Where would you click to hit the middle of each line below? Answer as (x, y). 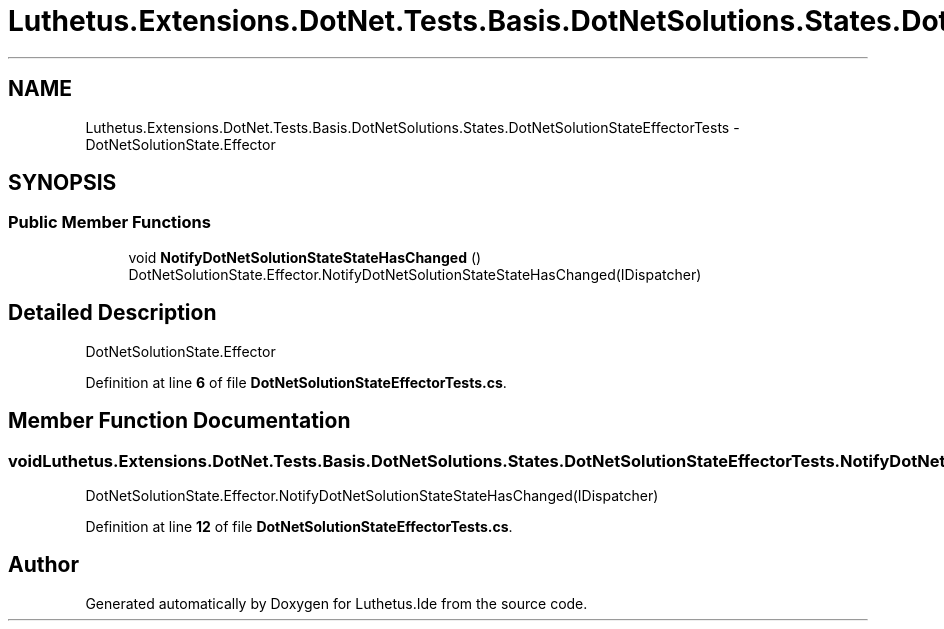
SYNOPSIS (62, 183)
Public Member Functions (109, 222)
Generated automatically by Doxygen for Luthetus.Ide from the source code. (336, 603)
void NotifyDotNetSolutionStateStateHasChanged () (305, 257)
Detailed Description (112, 313)
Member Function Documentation (179, 421)
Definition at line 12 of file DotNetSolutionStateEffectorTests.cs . (299, 526)
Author (43, 565)
